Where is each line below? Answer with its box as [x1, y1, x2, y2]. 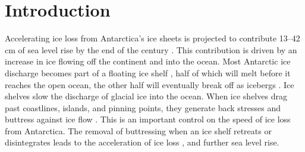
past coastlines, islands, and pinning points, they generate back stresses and [5, 101, 281, 114]
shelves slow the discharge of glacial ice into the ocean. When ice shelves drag [5, 90, 287, 102]
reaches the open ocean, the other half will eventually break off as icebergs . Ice [5, 78, 294, 90]
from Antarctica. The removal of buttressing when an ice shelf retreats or [5, 124, 272, 137]
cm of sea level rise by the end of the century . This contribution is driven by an [5, 43, 297, 56]
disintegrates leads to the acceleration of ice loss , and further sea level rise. [5, 136, 279, 148]
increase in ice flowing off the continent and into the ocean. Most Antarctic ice [5, 55, 291, 67]
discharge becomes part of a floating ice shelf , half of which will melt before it [5, 66, 291, 79]
